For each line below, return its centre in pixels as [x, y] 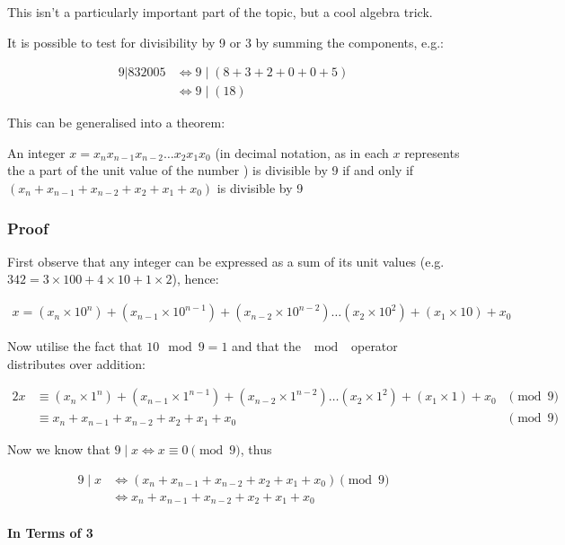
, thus [256, 449]
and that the [267, 346]
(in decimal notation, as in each [302, 152]
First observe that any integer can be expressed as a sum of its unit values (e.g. [226, 261]
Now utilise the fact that [75, 346]
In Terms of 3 [50, 533]
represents [432, 152]
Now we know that [59, 449]
